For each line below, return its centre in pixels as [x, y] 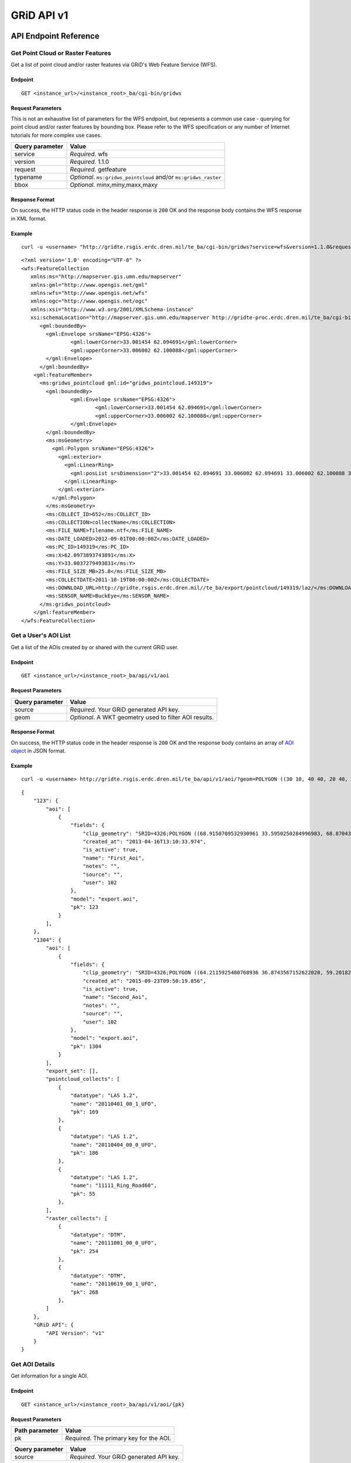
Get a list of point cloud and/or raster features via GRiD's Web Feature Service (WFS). [114, 65]
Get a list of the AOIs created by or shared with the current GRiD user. [94, 647]
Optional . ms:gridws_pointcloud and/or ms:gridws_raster [146, 177]
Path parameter [36, 1431]
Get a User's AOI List [41, 636]
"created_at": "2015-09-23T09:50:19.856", [144, 981]
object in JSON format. [39, 751]
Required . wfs [89, 154]
